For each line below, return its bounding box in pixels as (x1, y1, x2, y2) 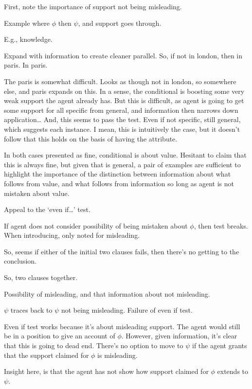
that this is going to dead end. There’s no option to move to (4, 340, 183, 351)
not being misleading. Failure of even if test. (61, 305, 193, 315)
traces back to (10, 305, 53, 315)
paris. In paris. (4, 60, 48, 70)
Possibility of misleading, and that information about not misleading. (4, 288, 210, 299)
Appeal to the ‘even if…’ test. (4, 204, 90, 214)
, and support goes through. (78, 18, 162, 28)
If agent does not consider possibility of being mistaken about (4, 220, 188, 230)
